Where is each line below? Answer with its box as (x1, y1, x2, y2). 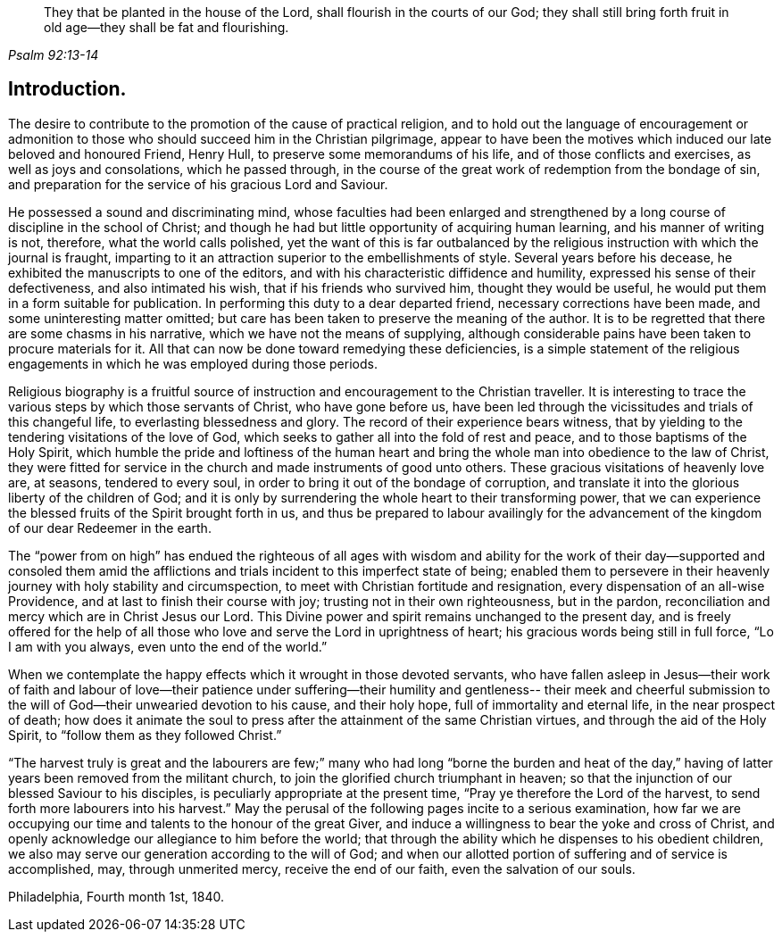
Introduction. (8, 78, 127, 101)
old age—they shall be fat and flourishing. (44, 20, 289, 35)
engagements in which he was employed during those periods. (8, 355, 378, 371)
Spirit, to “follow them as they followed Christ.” (8, 727, 282, 743)
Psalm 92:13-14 (8, 47, 99, 62)
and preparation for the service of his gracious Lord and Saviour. (8, 176, 388, 192)
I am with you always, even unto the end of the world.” (8, 638, 328, 654)
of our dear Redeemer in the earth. (8, 519, 212, 536)
